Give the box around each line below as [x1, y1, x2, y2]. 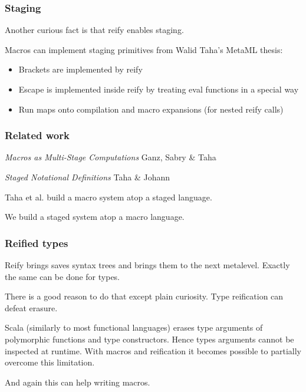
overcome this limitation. [5, 356, 95, 368]
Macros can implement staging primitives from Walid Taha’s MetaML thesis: [5, 43, 283, 55]
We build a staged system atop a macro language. [5, 210, 185, 223]
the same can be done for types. [5, 270, 120, 282]
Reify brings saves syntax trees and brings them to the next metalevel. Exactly [5, 259, 290, 271]
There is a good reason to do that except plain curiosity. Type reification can [5, 290, 284, 302]
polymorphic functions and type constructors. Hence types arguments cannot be [5, 332, 294, 345]
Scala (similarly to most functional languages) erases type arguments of [5, 321, 263, 334]
